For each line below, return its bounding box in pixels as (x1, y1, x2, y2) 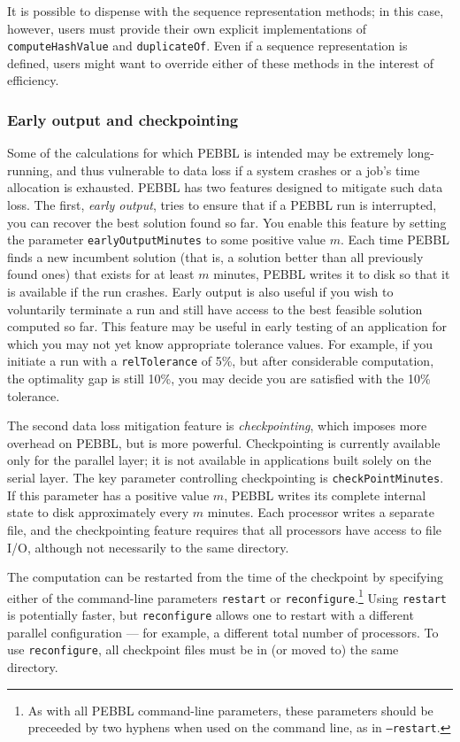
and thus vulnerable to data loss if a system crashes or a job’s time (57, 160, 420, 179)
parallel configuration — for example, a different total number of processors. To (7, 622, 439, 641)
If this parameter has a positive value (7, 485, 210, 504)
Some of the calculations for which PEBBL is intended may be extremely (7, 143, 404, 162)
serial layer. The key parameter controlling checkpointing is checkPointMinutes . (7, 468, 444, 487)
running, (7, 160, 53, 179)
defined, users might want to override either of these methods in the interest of (7, 53, 433, 72)
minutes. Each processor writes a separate (207, 503, 435, 522)
